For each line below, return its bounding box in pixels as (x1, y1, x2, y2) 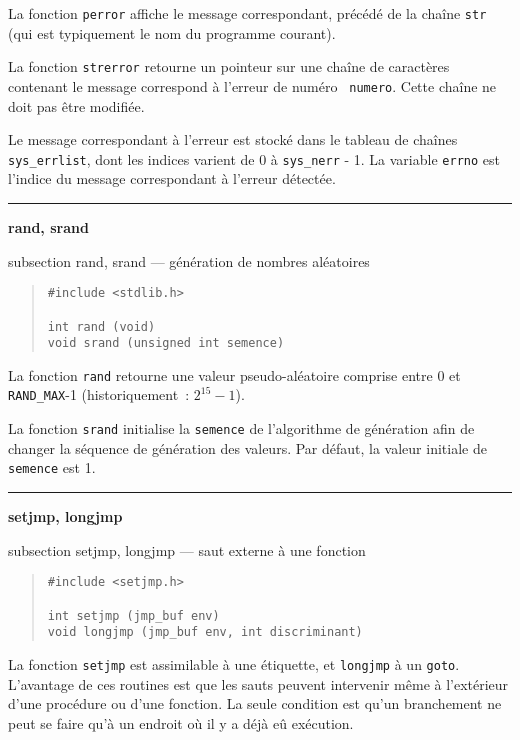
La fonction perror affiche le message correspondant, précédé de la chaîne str (8, 3, 487, 23)
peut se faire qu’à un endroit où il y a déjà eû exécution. (8, 712, 354, 733)
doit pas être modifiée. (8, 95, 145, 116)
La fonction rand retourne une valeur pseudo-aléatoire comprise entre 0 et (8, 364, 461, 385)
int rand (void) (47, 319, 156, 334)
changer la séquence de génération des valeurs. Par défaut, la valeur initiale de (8, 437, 487, 458)
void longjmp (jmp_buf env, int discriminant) (47, 625, 363, 640)
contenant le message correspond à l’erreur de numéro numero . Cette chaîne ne (8, 75, 497, 96)
